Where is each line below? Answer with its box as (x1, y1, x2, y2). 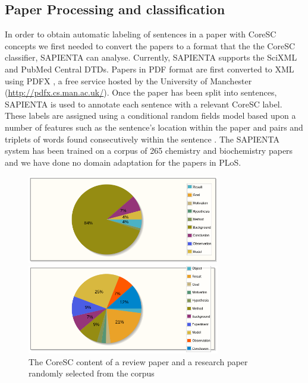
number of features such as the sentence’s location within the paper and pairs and (5, 121, 303, 133)
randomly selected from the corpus (29, 367, 155, 379)
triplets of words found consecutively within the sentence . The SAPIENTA (5, 132, 280, 145)
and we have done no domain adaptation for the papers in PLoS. (5, 156, 241, 168)
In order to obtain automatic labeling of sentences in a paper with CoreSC (5, 28, 276, 40)
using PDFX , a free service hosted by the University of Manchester (5, 74, 252, 87)
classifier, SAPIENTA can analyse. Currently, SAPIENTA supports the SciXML (5, 51, 297, 64)
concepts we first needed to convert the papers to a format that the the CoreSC (5, 39, 296, 52)
